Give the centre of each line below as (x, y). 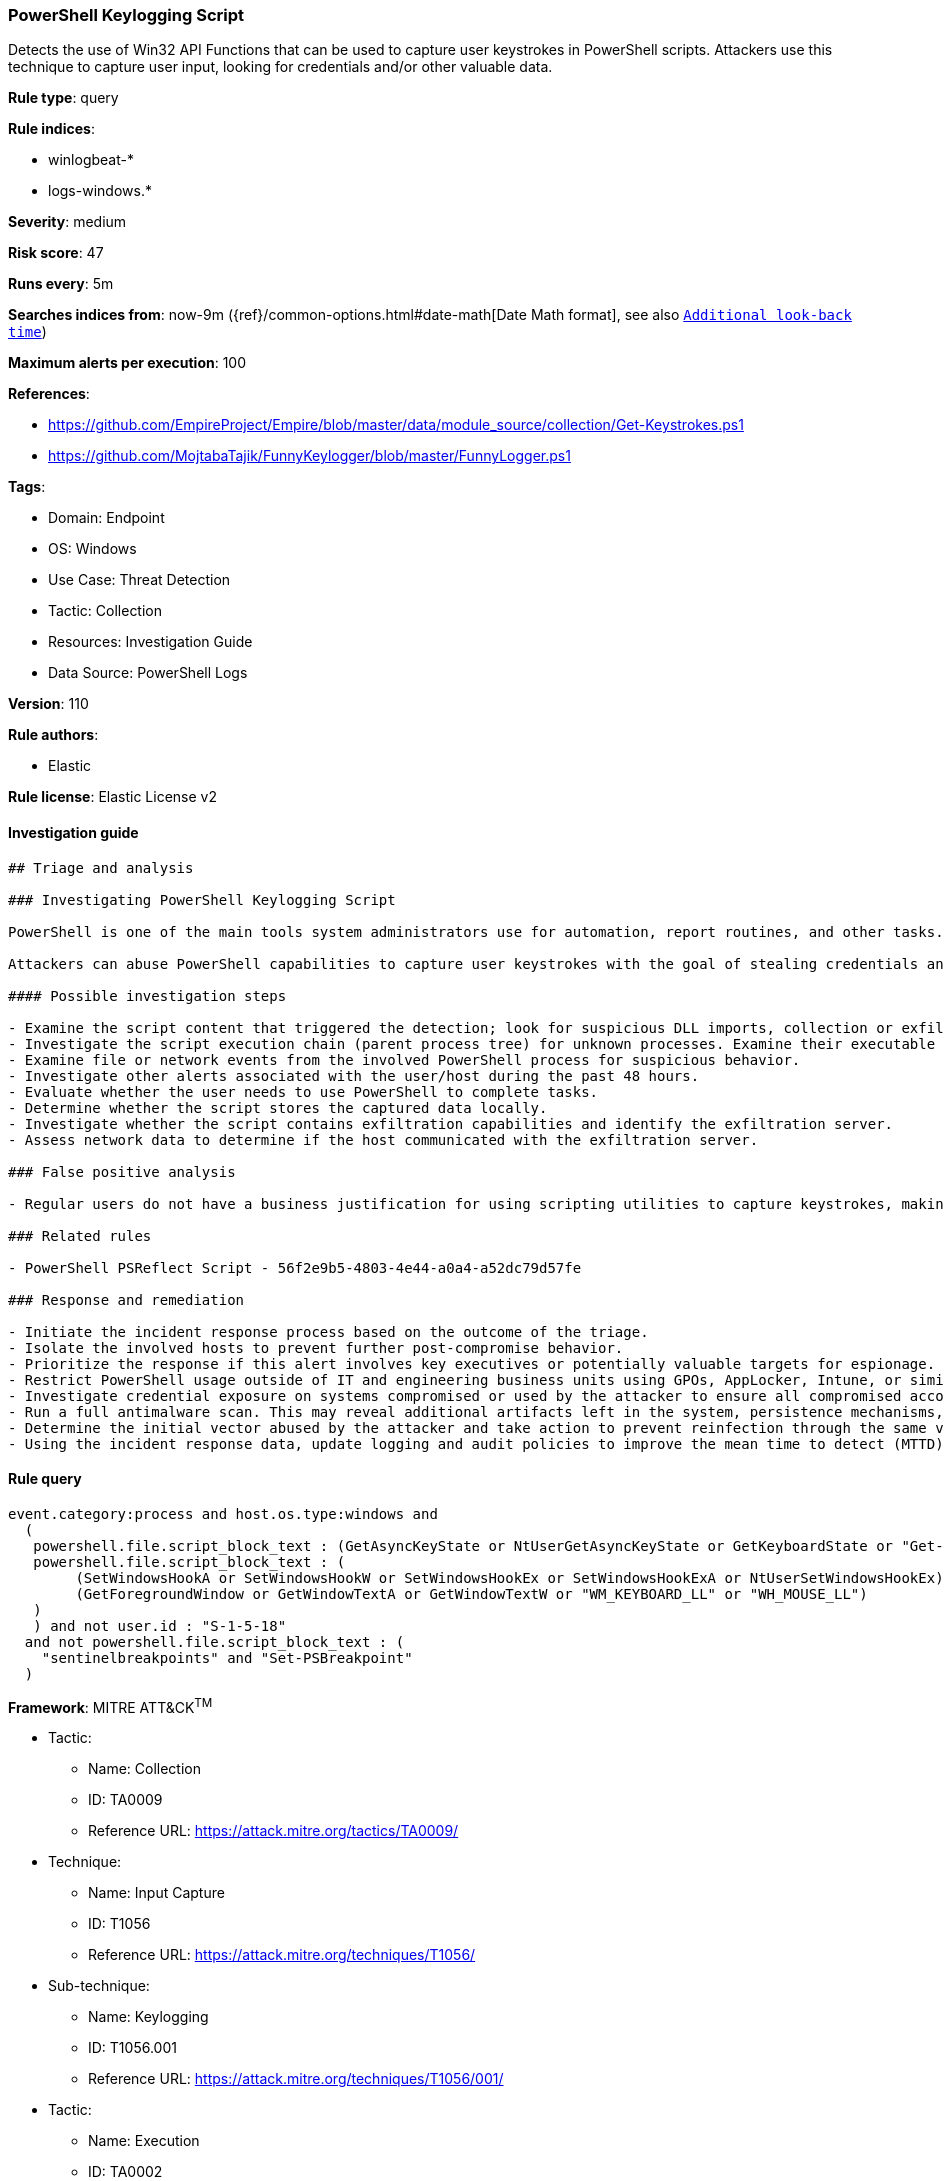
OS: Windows (92, 549)
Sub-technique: (99, 1986)
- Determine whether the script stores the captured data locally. (278, 1107)
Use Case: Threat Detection (139, 580)
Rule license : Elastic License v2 (112, 797)
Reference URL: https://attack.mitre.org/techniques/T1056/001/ (296, 2079)
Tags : (27, 487)
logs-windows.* (100, 191)
